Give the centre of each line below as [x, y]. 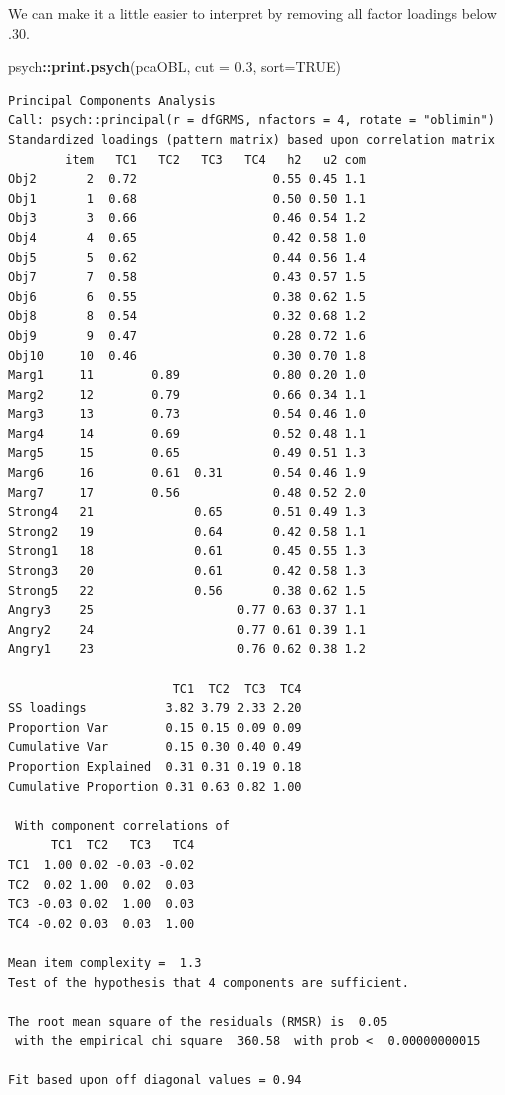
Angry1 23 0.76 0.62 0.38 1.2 [187, 649]
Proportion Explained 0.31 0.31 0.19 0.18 [155, 766]
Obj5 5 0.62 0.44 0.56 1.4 [187, 257]
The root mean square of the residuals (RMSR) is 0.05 [198, 1021]
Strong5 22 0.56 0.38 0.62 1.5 [187, 590]
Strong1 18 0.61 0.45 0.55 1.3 [187, 551]
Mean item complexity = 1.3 [105, 962]
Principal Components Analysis [112, 100]
